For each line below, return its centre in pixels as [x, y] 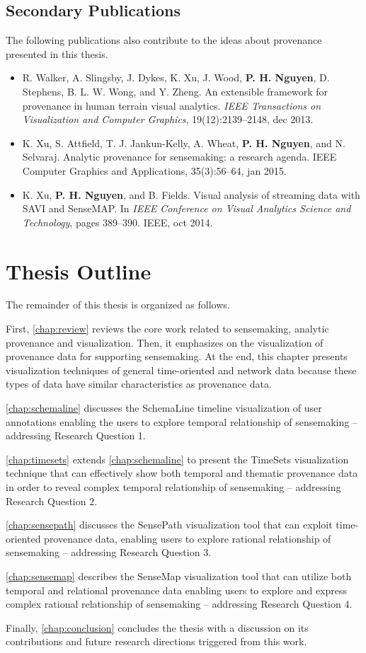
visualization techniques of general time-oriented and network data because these [181, 370]
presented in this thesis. [57, 53]
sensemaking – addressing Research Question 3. [109, 552]
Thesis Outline [79, 271]
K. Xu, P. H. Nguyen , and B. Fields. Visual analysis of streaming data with [191, 194]
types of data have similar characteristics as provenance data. [139, 384]
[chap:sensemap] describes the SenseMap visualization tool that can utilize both [179, 576]
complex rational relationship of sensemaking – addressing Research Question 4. [179, 604]
